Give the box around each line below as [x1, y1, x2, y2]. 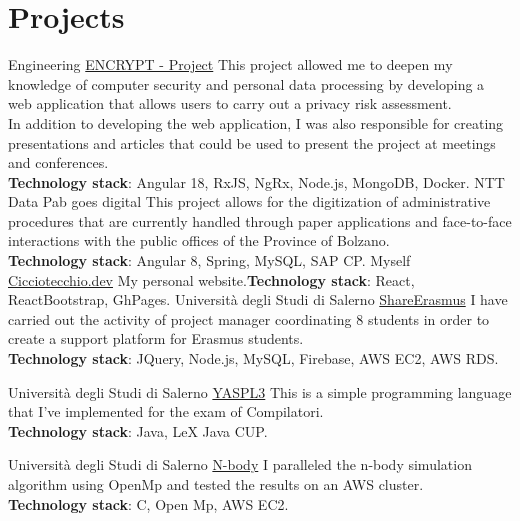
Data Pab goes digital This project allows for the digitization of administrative [8, 191, 491, 212]
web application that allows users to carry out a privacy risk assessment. [8, 93, 452, 114]
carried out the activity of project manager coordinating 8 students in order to [8, 308, 490, 329]
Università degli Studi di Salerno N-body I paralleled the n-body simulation [8, 454, 472, 475]
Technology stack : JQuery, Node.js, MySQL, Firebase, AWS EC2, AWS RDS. [8, 348, 499, 369]
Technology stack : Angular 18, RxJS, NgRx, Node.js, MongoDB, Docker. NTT [8, 171, 505, 192]
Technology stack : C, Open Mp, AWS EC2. [8, 493, 289, 514]
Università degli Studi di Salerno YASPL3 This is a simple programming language [8, 381, 512, 402]
